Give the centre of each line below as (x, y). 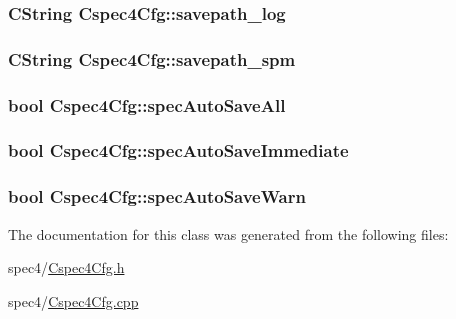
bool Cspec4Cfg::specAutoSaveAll (147, 104)
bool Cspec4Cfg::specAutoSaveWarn (157, 196)
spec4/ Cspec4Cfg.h (66, 267)
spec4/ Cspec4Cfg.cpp (73, 300)
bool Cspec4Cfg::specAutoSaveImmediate (178, 150)
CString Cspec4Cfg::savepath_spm (152, 58)
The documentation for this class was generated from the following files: (228, 233)
